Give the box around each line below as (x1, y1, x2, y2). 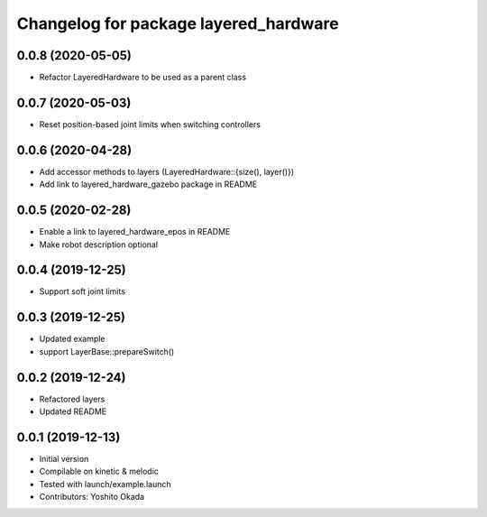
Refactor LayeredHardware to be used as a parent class (39, 72, 247, 83)
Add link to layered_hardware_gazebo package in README (39, 179, 257, 189)
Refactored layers (39, 393, 106, 404)
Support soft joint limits (39, 286, 126, 297)
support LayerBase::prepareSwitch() (39, 346, 175, 356)
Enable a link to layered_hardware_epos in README (39, 226, 231, 237)
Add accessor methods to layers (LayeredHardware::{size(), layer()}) (39, 166, 295, 177)
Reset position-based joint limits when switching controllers (39, 118, 262, 130)
